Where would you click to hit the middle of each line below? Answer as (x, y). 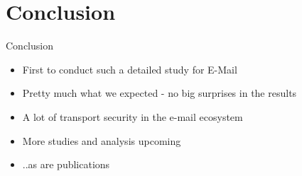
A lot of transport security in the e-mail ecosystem (133, 116)
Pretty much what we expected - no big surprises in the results (160, 93)
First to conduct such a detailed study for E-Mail (130, 69)
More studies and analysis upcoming (102, 140)
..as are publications (66, 164)
